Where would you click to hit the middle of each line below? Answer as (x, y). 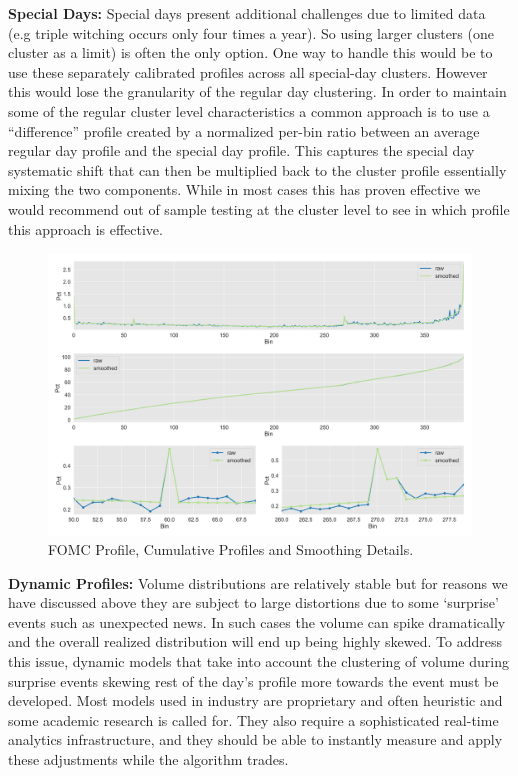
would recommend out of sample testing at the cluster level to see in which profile (259, 208)
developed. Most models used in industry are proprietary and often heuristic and (255, 700)
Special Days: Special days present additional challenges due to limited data (247, 13)
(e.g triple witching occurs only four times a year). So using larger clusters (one (251, 32)
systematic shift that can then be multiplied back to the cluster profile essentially (257, 169)
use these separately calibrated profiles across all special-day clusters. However (248, 71)
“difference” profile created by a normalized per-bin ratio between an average (244, 130)
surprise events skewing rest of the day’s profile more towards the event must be (253, 680)
